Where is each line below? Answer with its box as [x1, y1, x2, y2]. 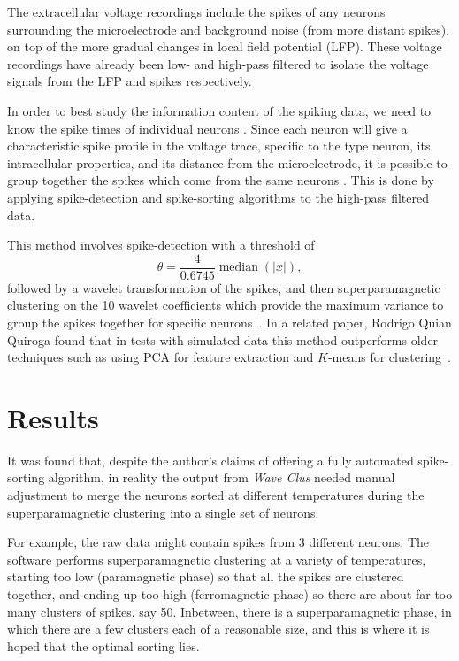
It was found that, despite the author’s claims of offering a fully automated [7, 450, 414, 469]
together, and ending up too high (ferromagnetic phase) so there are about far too [7, 585, 453, 603]
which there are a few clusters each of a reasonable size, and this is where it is [7, 619, 430, 638]
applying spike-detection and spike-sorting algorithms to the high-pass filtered [7, 188, 429, 206]
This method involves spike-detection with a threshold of [7, 235, 315, 254]
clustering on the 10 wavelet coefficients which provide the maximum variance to [7, 296, 444, 314]
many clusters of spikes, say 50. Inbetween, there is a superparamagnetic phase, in [7, 602, 452, 620]
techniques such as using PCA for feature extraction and [7, 348, 314, 366]
